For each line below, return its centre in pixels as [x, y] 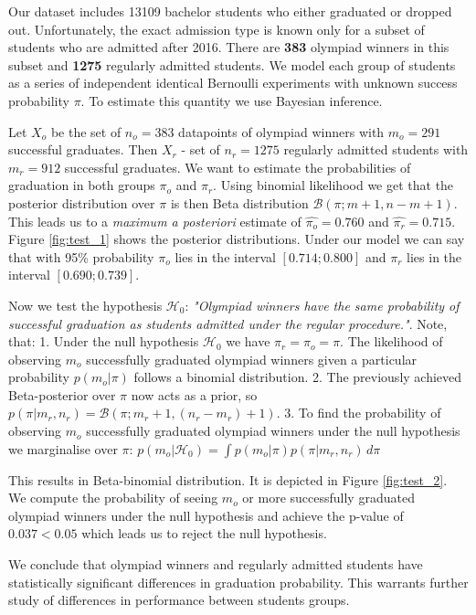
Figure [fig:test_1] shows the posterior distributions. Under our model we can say [237, 239]
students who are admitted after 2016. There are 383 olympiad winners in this [229, 47]
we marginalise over [63, 448]
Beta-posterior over [62, 394]
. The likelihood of [391, 341]
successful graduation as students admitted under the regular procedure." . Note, [228, 323]
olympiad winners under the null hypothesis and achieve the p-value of [206, 515]
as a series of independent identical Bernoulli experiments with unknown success [233, 83]
